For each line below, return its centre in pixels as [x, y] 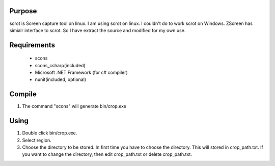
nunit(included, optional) [61, 79]
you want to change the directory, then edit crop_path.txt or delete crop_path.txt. [107, 154]
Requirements [32, 45]
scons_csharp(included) [60, 65]
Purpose [23, 11]
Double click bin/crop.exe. [50, 133]
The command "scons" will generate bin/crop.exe [74, 106]
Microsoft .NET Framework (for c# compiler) [81, 73]
